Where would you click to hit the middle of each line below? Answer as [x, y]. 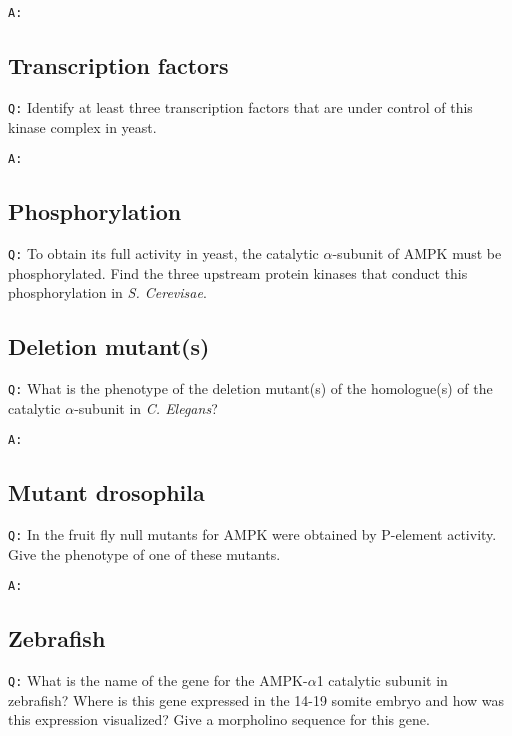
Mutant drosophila [106, 492]
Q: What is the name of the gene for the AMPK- [158, 680]
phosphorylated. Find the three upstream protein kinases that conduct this [238, 272]
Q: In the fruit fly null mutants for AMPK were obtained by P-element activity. [252, 534]
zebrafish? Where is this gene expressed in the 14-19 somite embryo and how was [256, 699]
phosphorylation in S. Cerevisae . [107, 292]
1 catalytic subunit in [382, 680]
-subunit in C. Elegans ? [146, 407]
